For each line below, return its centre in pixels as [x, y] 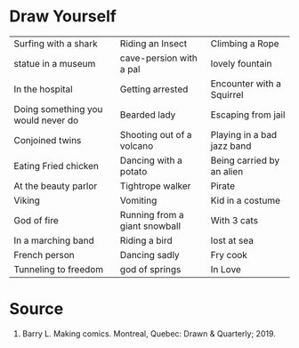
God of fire [36, 220]
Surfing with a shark [56, 44]
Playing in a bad [244, 134]
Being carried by [245, 160]
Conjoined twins [48, 140]
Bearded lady [148, 115]
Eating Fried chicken [57, 166]
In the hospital [43, 89]
